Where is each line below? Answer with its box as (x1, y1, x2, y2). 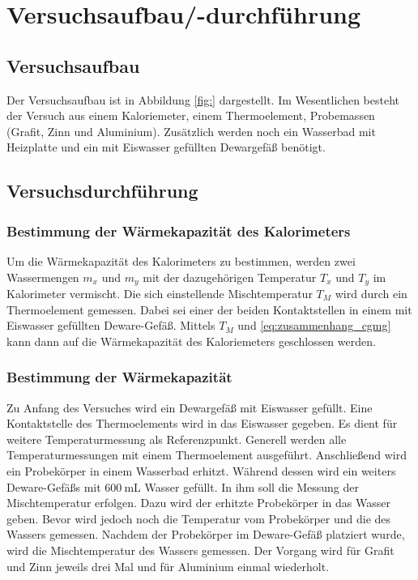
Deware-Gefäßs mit (6, 478, 101, 495)
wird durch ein (335, 285, 407, 301)
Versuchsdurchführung (6, 178, 198, 203)
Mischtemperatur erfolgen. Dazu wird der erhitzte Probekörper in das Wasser (6, 494, 390, 511)
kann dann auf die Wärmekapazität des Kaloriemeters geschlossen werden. (6, 332, 376, 349)
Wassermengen (6, 268, 79, 285)
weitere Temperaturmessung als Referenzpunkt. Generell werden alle (6, 430, 347, 447)
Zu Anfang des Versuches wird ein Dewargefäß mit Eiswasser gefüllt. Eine (6, 399, 373, 416)
